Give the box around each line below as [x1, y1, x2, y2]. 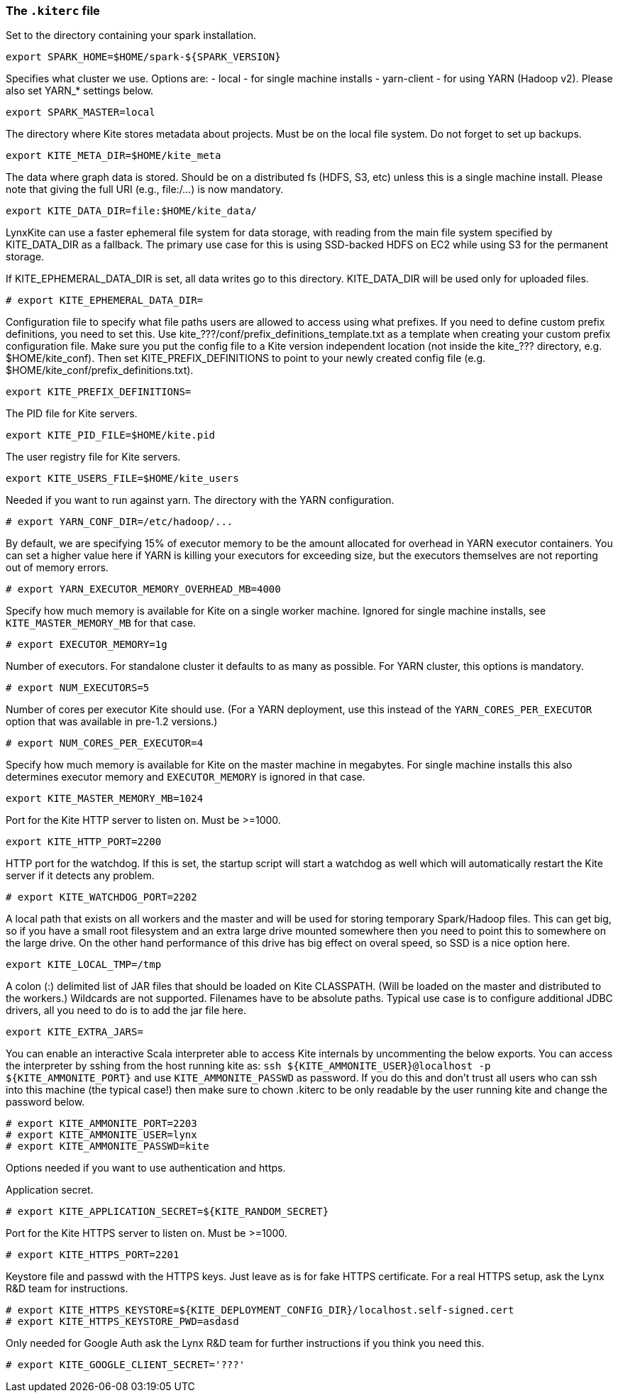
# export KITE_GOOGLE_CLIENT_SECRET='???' [6, 1359, 245, 1371]
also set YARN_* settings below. [6, 84, 154, 97]
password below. [6, 1096, 85, 1108]
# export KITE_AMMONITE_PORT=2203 [6, 1118, 197, 1130]
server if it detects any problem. [6, 869, 155, 882]
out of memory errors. [6, 561, 109, 574]
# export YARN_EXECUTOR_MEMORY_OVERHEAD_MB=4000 [6, 583, 281, 595]
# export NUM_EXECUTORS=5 [6, 682, 150, 694]
